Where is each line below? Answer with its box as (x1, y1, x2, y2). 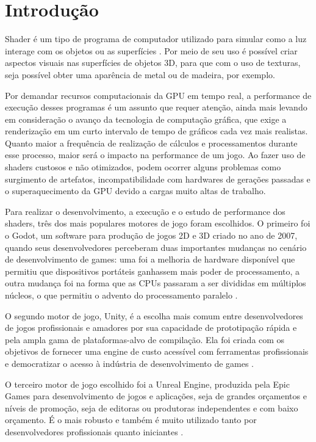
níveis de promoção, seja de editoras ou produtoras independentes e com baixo (5, 401, 298, 414)
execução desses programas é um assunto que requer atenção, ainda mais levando (5, 101, 307, 114)
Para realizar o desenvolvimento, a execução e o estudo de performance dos (5, 205, 285, 217)
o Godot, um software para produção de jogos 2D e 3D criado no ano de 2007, (5, 229, 298, 242)
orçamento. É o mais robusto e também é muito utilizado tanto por (5, 413, 257, 426)
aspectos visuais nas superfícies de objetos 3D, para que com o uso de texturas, (5, 56, 301, 69)
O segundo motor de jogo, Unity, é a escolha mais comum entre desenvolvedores (5, 309, 303, 322)
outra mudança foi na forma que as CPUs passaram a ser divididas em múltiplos (5, 277, 306, 289)
